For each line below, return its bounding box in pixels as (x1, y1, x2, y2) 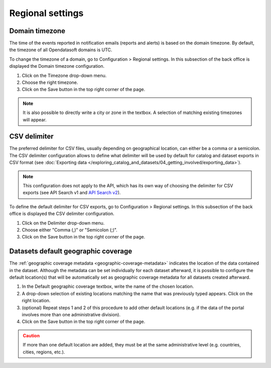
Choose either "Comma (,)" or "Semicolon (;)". (22, 227, 117, 233)
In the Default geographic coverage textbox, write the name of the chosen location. (22, 284, 194, 290)
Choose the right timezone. (22, 79, 78, 85)
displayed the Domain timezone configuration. (9, 63, 105, 69)
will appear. (23, 116, 47, 122)
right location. (22, 298, 51, 304)
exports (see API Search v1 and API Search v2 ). (23, 190, 121, 196)
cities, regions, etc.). (23, 349, 65, 355)
